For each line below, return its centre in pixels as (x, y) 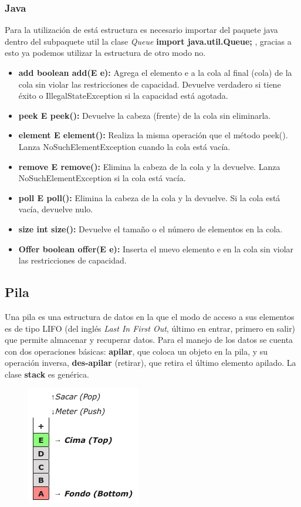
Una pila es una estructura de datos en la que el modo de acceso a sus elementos (150, 316)
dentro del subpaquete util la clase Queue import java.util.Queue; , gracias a (148, 41)
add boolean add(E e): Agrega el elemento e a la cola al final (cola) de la (155, 72)
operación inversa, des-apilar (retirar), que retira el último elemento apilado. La (150, 363)
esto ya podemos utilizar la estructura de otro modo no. (105, 53)
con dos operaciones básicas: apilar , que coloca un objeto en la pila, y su (136, 351)
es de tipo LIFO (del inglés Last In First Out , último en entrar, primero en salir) (150, 328)
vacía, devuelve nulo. (56, 209)
